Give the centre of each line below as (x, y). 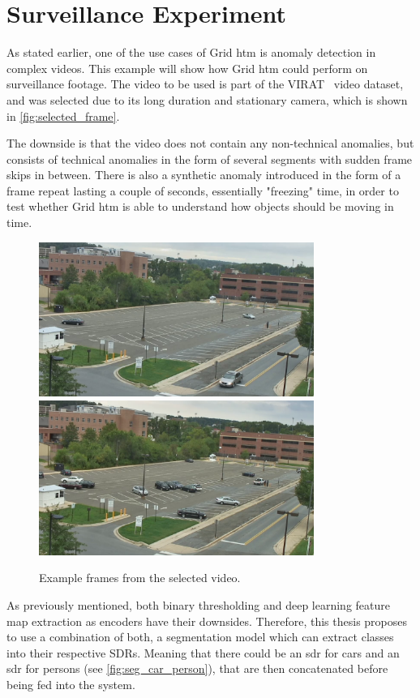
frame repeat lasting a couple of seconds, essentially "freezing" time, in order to (203, 190)
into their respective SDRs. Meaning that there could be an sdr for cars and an (203, 652)
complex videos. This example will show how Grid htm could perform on (187, 68)
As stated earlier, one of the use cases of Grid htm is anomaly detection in (191, 52)
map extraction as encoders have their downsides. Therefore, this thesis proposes (207, 621)
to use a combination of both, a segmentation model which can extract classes (200, 637)
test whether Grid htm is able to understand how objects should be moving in (200, 206)
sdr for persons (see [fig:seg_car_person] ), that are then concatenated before (197, 668)
